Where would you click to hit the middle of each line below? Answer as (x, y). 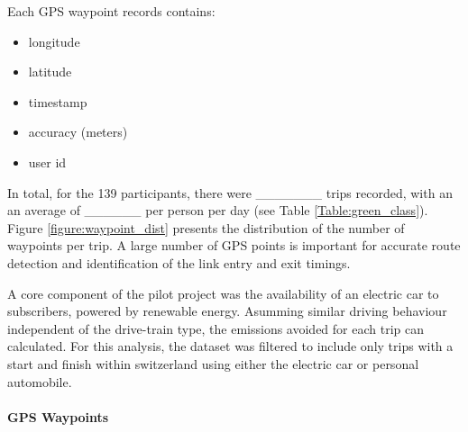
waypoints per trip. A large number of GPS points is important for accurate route (234, 245)
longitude (54, 41)
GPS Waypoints (58, 416)
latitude (50, 72)
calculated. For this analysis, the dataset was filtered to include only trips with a (230, 346)
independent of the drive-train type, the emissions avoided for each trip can (216, 328)
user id (47, 162)
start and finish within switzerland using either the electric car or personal (213, 363)
